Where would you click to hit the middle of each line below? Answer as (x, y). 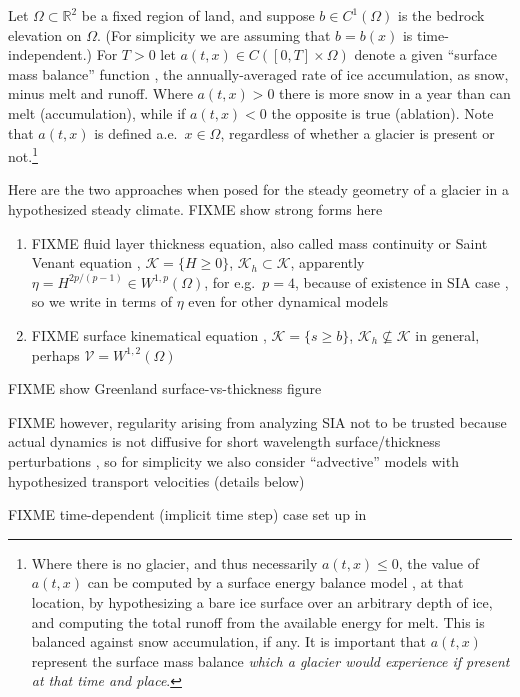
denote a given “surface (425, 54)
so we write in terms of (101, 301)
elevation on (45, 34)
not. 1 (23, 154)
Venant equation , (86, 262)
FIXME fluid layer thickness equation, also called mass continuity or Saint (259, 242)
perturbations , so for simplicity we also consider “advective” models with (233, 460)
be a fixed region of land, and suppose (198, 15)
